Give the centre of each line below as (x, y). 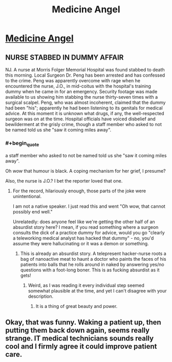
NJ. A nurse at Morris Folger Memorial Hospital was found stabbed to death (85, 70)
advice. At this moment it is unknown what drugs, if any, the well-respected (85, 113)
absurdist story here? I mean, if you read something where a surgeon (85, 227)
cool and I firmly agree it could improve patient (81, 346)
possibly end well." (33, 211)
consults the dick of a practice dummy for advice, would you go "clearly (89, 232)
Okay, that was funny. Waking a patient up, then (83, 322)
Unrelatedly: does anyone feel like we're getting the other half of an (84, 222)
